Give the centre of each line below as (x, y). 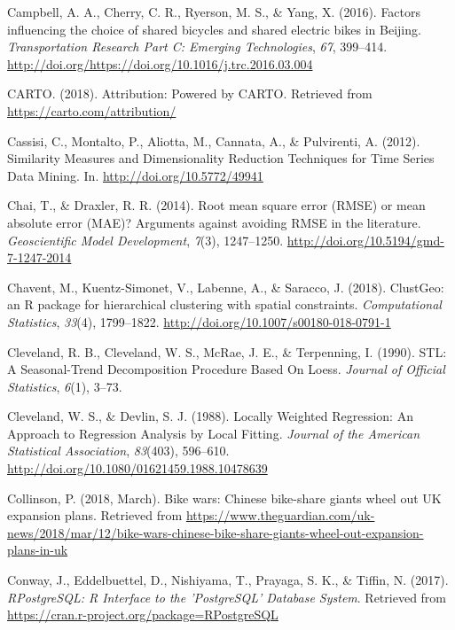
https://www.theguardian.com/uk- (280, 515)
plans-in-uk (38, 550)
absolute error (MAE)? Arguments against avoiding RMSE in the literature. (214, 222)
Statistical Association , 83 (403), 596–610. (118, 451)
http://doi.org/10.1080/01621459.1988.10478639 (137, 468)
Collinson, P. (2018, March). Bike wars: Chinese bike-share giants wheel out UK (224, 498)
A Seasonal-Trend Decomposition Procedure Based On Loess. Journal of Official (226, 369)
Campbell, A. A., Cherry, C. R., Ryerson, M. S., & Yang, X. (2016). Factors (214, 12)
